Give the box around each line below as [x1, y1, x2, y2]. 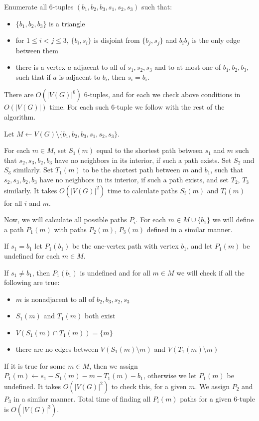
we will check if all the [176, 267, 245, 278]
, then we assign [89, 360, 138, 371]
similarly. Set [13, 164, 53, 175]
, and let [186, 241, 213, 251]
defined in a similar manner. [146, 224, 233, 234]
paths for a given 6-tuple [180, 393, 255, 404]
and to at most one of [154, 62, 221, 72]
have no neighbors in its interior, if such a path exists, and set [39, 174, 229, 184]
